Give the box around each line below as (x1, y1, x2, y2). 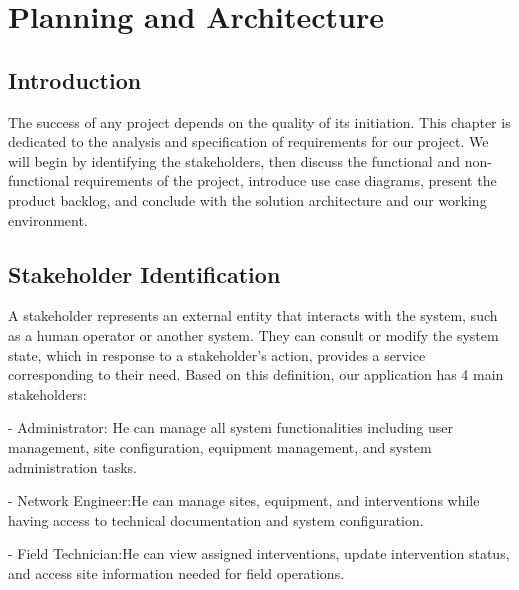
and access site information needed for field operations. (8, 562, 345, 583)
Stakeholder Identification (8, 258, 281, 289)
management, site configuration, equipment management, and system (8, 436, 432, 457)
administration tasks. (8, 456, 138, 477)
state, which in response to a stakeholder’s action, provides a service (8, 344, 426, 365)
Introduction (8, 64, 142, 95)
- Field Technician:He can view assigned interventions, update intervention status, (8, 543, 510, 564)
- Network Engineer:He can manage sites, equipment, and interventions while (8, 490, 480, 511)
